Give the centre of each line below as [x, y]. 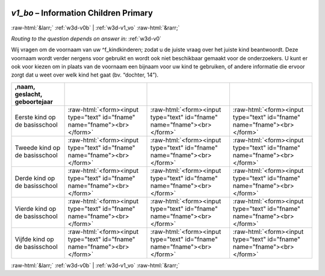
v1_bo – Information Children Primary [82, 13]
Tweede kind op [37, 148]
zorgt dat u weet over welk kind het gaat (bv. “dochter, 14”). [85, 75]
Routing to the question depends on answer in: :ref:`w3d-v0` [86, 39]
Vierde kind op [36, 209]
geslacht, [29, 94]
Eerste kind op [35, 117]
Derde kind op [35, 178]
